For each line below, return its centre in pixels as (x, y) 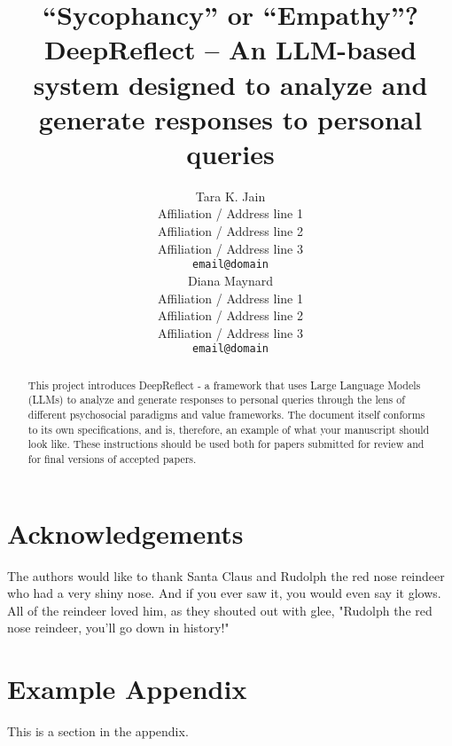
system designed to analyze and (230, 84)
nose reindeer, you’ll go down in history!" (118, 628)
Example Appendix (127, 689)
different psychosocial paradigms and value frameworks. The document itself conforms (226, 415)
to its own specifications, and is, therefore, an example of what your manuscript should (229, 429)
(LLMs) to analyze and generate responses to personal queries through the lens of (216, 400)
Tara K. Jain (230, 196)
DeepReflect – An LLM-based (230, 49)
